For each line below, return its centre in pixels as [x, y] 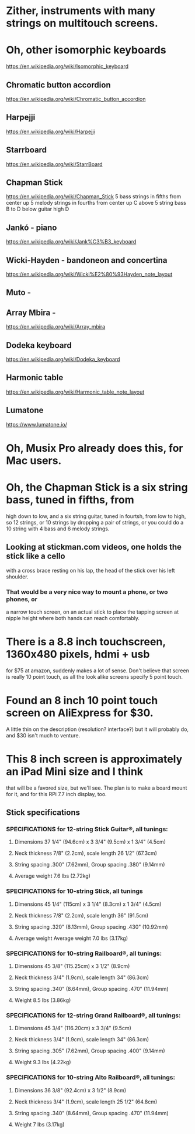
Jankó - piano [32, 227]
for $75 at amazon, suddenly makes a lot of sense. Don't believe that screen [98, 671]
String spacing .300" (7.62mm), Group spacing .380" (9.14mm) [90, 865]
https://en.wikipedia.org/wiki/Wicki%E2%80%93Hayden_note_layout [89, 274]
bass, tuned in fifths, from [70, 500]
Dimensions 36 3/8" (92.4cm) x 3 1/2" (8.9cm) [70, 1090]
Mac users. [34, 460]
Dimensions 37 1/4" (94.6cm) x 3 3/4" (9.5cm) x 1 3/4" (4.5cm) [90, 842]
